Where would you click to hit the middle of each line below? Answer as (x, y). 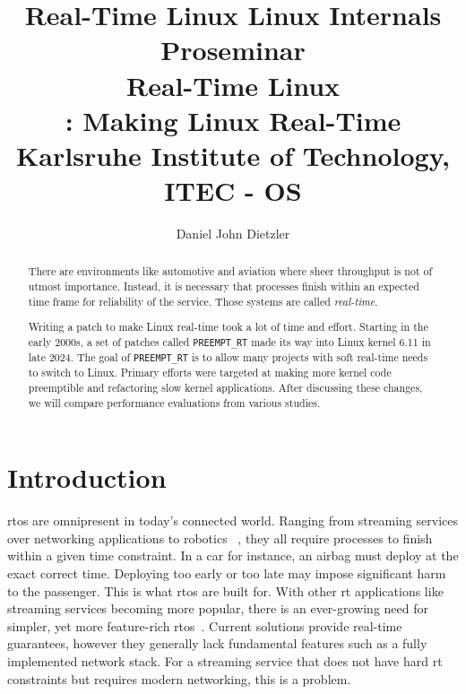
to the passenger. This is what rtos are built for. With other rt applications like (225, 590)
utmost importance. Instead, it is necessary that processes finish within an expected (224, 286)
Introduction (87, 477)
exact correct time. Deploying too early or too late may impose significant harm (227, 573)
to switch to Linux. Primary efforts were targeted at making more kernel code (210, 373)
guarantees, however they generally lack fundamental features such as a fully (217, 643)
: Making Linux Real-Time (233, 120)
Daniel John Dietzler (233, 234)
